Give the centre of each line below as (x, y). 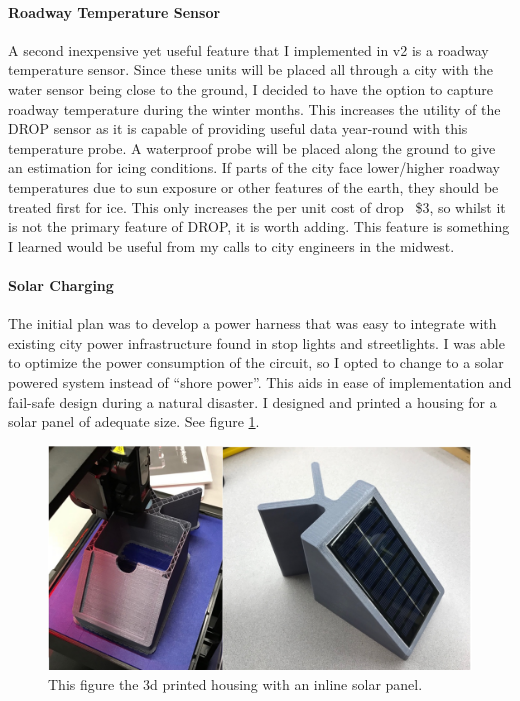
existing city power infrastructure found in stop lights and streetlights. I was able (256, 342)
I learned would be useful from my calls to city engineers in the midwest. (231, 245)
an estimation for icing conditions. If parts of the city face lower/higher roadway (254, 167)
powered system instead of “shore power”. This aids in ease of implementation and (260, 381)
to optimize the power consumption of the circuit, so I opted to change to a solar (256, 362)
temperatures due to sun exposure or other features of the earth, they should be (253, 186)
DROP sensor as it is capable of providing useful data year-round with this (238, 128)
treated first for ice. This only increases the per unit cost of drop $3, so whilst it (257, 206)
